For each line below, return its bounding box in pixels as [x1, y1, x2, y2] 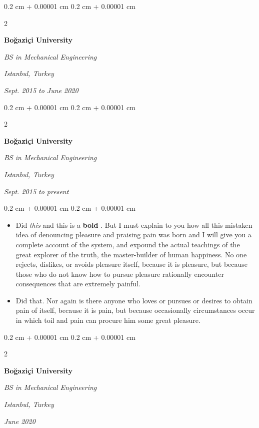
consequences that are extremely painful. [15, 278, 140, 289]
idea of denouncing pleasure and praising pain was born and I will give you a [15, 229, 251, 240]
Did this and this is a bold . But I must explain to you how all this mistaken [15, 219, 252, 230]
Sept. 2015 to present [4, 186, 69, 196]
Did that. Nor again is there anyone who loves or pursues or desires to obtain [15, 295, 252, 305]
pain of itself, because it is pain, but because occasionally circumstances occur [15, 305, 255, 315]
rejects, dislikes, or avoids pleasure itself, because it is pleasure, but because [15, 259, 248, 269]
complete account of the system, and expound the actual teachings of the [15, 239, 240, 249]
